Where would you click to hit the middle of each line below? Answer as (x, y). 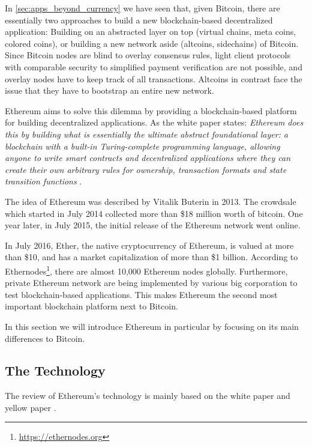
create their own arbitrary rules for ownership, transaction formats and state (146, 169)
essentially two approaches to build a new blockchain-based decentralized (139, 20)
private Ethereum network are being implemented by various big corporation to (151, 283)
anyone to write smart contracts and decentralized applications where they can (148, 158)
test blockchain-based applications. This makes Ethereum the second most (141, 294)
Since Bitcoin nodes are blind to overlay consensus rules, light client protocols (148, 55)
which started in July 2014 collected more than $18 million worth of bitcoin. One (154, 213)
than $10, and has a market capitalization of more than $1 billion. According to (151, 257)
